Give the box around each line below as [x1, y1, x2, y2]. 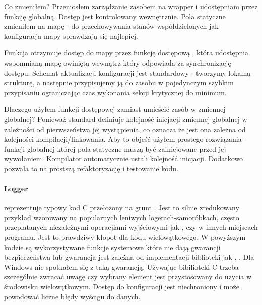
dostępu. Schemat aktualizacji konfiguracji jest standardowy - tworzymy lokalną [4, 67, 251, 78]
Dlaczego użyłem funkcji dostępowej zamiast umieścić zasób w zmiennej [4, 104, 226, 114]
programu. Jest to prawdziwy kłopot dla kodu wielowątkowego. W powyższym [4, 232, 246, 242]
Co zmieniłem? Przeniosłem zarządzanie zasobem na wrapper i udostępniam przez [4, 1, 258, 11]
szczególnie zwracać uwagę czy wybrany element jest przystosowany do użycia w [4, 271, 252, 282]
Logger [4, 183, 28, 194]
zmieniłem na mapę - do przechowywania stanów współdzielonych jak [4, 21, 219, 31]
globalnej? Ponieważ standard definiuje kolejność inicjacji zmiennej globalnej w [4, 113, 247, 124]
